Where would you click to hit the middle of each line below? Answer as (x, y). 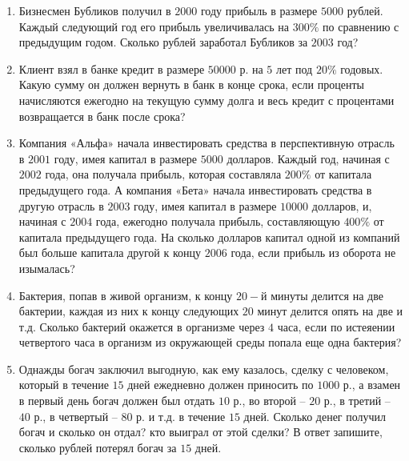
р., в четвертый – (76, 416)
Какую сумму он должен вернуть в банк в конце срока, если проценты (191, 84)
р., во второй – (269, 401)
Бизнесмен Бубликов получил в (95, 10)
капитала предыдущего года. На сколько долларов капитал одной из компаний (209, 237)
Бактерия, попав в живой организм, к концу (126, 295)
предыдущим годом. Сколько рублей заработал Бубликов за (163, 42)
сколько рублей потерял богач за (98, 447)
